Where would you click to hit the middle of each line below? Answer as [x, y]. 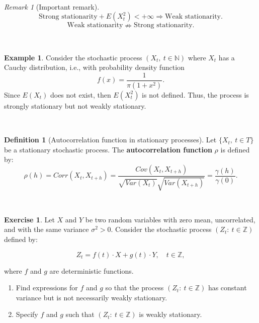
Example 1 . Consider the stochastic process [73, 57]
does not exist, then [80, 94]
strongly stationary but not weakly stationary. [75, 105]
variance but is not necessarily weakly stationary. [92, 297]
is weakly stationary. [170, 314]
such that [80, 314]
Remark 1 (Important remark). [52, 6]
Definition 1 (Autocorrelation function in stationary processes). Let [110, 140]
